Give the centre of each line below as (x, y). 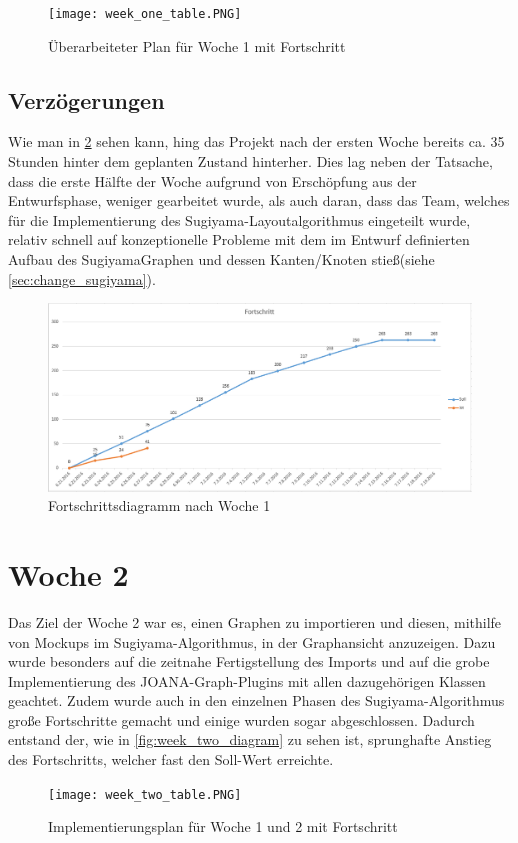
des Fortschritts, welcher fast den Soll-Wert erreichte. (171, 759)
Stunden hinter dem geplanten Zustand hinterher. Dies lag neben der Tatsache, (250, 161)
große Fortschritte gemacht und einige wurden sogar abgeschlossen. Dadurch (241, 719)
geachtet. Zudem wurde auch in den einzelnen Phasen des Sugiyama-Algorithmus (256, 700)
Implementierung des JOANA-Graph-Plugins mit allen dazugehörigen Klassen (247, 680)
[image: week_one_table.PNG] (145, 14)
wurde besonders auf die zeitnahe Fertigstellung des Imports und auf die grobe (249, 661)
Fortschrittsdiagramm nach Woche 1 (159, 505)
